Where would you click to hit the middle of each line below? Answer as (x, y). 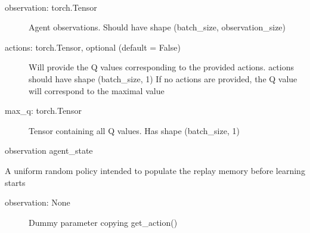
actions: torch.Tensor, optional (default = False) (93, 47)
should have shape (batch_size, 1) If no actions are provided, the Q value (163, 78)
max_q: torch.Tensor (43, 111)
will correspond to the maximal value (97, 90)
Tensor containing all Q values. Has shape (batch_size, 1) (134, 130)
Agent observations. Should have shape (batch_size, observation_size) (157, 27)
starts (15, 182)
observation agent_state (49, 150)
